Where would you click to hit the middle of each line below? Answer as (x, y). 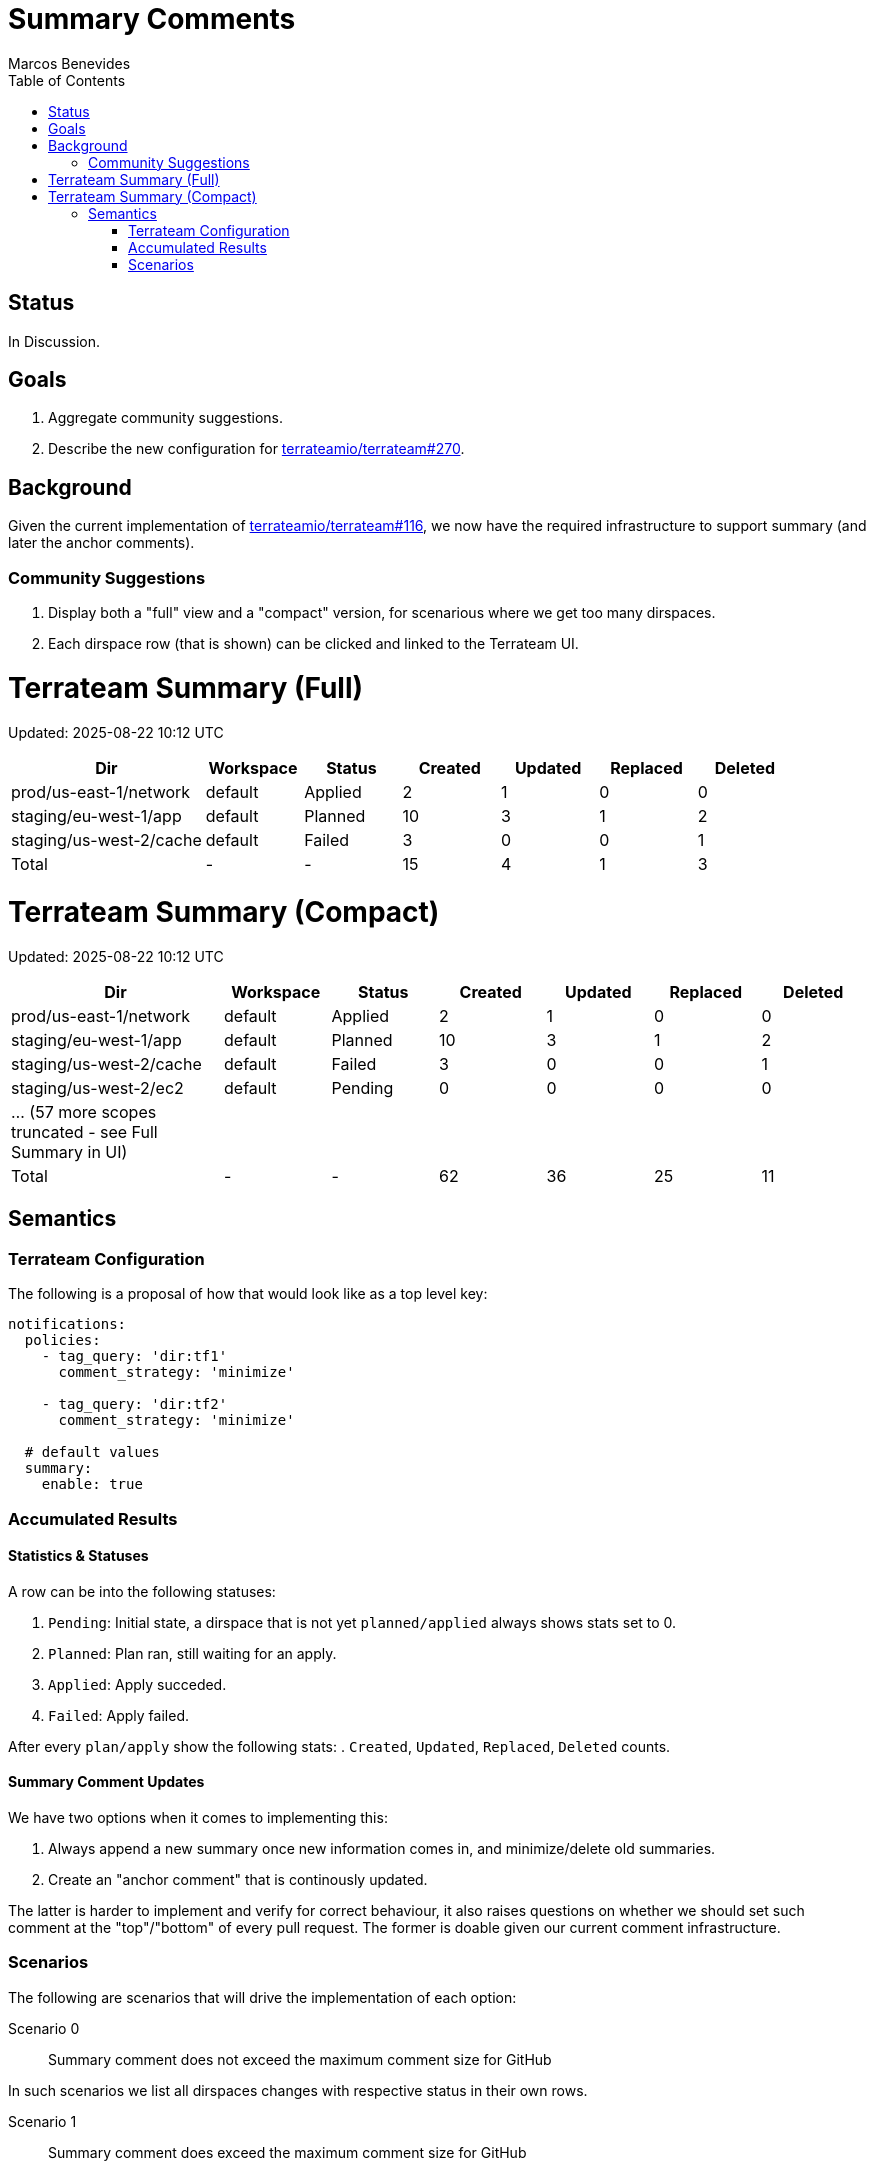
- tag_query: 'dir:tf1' (134, 1356)
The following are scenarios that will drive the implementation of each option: (262, 1997)
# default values (92, 1452)
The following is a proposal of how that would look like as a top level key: (248, 1294)
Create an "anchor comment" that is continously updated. (238, 1880)
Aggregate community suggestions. (165, 418)
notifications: (67, 1324)
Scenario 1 (42, 2121)
